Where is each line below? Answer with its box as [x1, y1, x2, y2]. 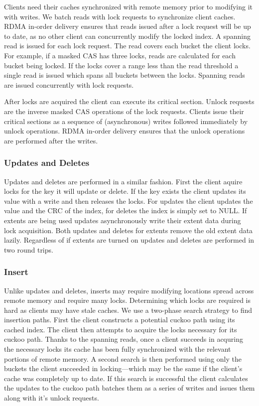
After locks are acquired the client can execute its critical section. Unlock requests [4, 96, 255, 107]
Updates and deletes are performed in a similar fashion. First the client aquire [4, 176, 243, 186]
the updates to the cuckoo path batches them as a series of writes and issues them [4, 383, 255, 393]
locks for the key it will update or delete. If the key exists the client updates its [4, 186, 246, 196]
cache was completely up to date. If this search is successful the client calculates [4, 373, 248, 383]
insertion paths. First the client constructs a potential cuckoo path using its [4, 314, 235, 325]
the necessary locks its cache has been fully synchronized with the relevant [4, 344, 231, 354]
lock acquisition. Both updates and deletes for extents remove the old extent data [4, 225, 253, 235]
